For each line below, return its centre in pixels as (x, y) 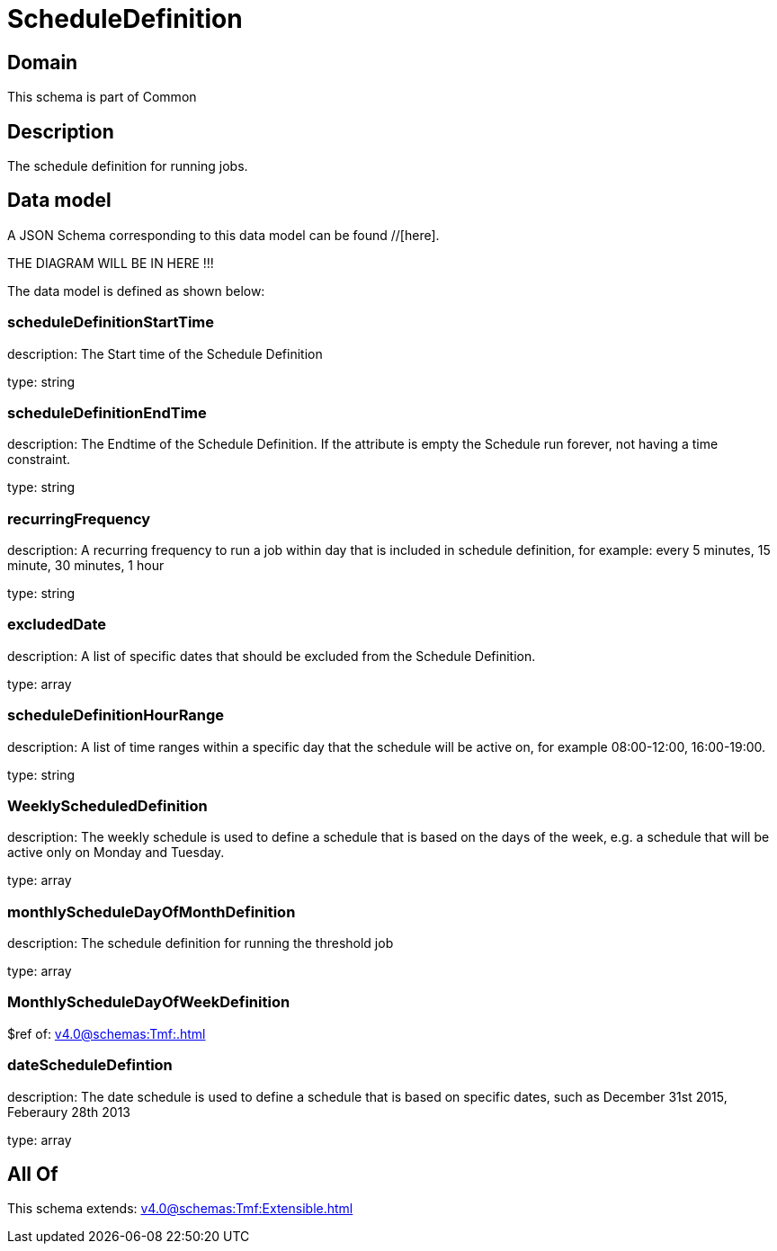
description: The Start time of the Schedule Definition (165, 353)
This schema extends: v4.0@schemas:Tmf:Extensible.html (180, 1209)
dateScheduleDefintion (90, 1065)
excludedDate (57, 625)
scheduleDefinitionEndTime (107, 412)
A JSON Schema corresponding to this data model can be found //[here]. (223, 235)
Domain (43, 62)
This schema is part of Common (102, 97)
